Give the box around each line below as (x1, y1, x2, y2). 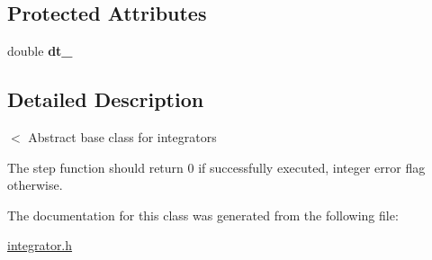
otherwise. (7, 175, 63, 194)
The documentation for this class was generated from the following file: (7, 205, 399, 224)
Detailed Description (7, 85, 204, 113)
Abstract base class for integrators (28, 128, 217, 146)
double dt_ (7, 41, 73, 60)
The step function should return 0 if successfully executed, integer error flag (7, 157, 426, 176)
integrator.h (7, 236, 73, 255)
